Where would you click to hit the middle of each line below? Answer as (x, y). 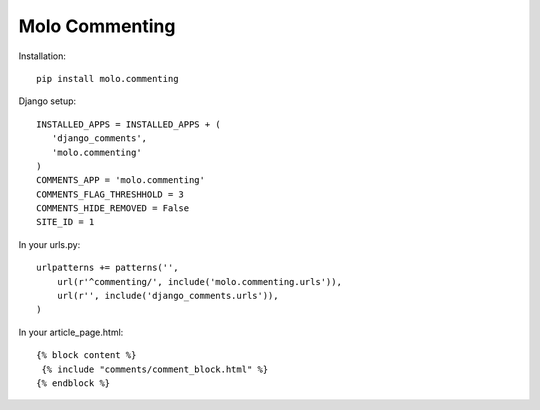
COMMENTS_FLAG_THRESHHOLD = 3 (110, 194)
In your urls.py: (49, 244)
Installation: (42, 56)
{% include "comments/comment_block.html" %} (155, 369)
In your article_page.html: (71, 332)
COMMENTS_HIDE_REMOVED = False (113, 208)
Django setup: (47, 101)
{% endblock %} (73, 383)
